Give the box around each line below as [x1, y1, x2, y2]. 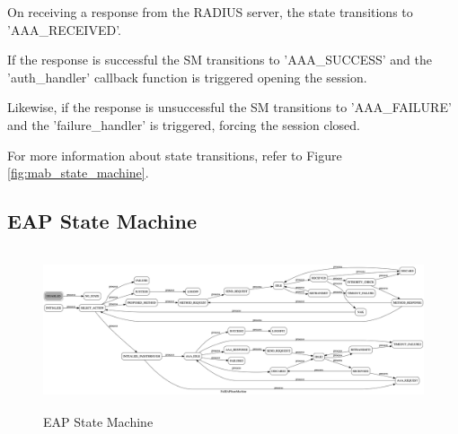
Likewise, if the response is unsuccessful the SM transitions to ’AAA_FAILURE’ [7, 98, 452, 117]
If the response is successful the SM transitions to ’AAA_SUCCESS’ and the [7, 50, 433, 69]
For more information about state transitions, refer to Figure [7, 145, 342, 164]
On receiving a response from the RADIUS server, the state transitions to [7, 3, 413, 21]
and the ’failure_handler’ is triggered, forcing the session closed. [7, 115, 360, 134]
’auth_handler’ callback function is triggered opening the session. [7, 67, 367, 86]
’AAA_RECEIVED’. [7, 20, 121, 39]
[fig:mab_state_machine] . [7, 163, 149, 182]
